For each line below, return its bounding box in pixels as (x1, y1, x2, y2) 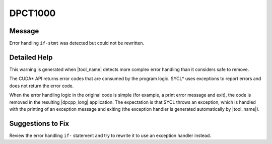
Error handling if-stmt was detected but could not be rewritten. (9, 40, 145, 46)
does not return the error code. (9, 83, 74, 89)
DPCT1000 (9, 8, 56, 19)
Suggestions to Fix (9, 119, 70, 128)
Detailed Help (9, 53, 53, 61)
